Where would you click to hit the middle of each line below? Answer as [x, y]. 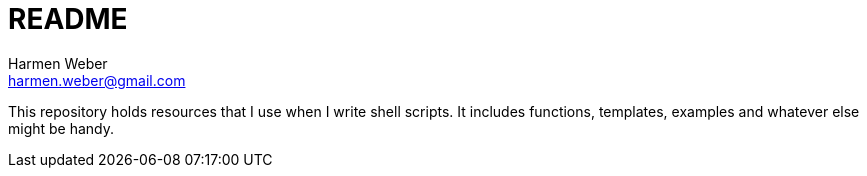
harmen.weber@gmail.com [97, 80]
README [68, 19]
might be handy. [61, 128]
